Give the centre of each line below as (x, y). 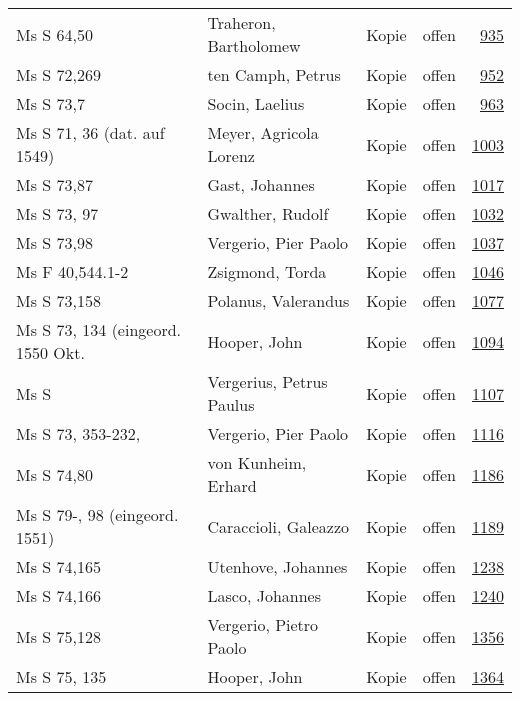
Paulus (231, 404)
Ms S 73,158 (58, 300)
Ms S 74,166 (58, 595)
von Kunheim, (257, 462)
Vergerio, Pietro (263, 624)
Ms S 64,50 (54, 34)
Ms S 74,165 (58, 566)
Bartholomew (254, 45)
